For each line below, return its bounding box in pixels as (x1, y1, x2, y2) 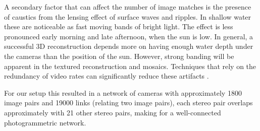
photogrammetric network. (4, 117, 86, 127)
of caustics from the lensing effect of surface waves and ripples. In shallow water (4, 11, 251, 22)
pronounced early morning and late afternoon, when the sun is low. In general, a (4, 31, 253, 41)
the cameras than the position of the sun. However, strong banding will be (4, 50, 234, 61)
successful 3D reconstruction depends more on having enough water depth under (4, 41, 253, 51)
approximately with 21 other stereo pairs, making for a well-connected (4, 107, 221, 117)
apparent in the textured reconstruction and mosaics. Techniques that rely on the (4, 60, 256, 71)
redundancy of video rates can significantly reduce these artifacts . (4, 71, 209, 81)
